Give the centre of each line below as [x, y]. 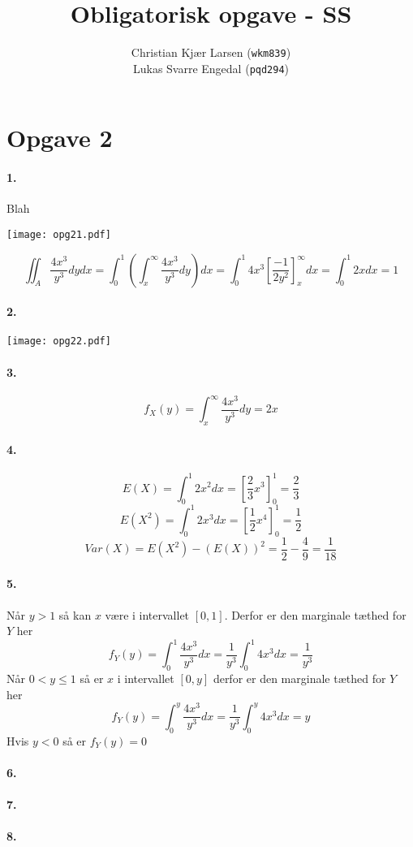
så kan [75, 614]
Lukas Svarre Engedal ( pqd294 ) [211, 68]
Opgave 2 [60, 138]
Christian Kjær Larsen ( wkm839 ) [211, 52]
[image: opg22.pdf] [59, 341]
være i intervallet [147, 614]
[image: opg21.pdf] [59, 235]
